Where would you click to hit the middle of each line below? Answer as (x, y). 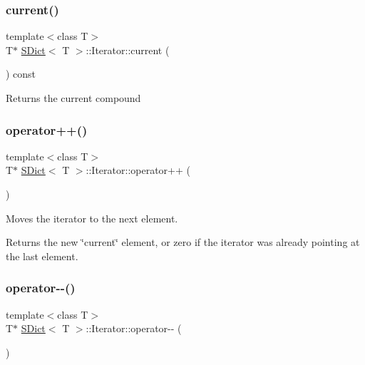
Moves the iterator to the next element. (92, 218)
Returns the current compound (73, 98)
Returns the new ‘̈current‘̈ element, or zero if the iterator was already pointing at (183, 242)
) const (21, 74)
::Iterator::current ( (128, 50)
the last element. (42, 256)
